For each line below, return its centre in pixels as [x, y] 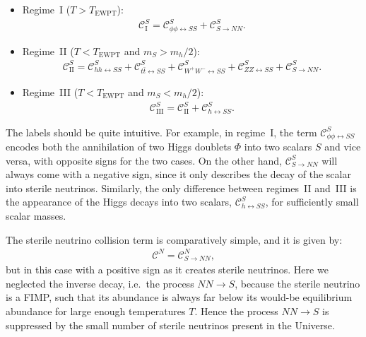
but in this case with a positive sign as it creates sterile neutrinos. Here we [167, 270]
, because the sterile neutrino [297, 283]
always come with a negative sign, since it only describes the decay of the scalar [178, 174]
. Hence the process [236, 311]
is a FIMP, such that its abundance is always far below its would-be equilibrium [179, 297]
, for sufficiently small [312, 202]
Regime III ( [50, 92]
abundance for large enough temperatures [96, 311]
